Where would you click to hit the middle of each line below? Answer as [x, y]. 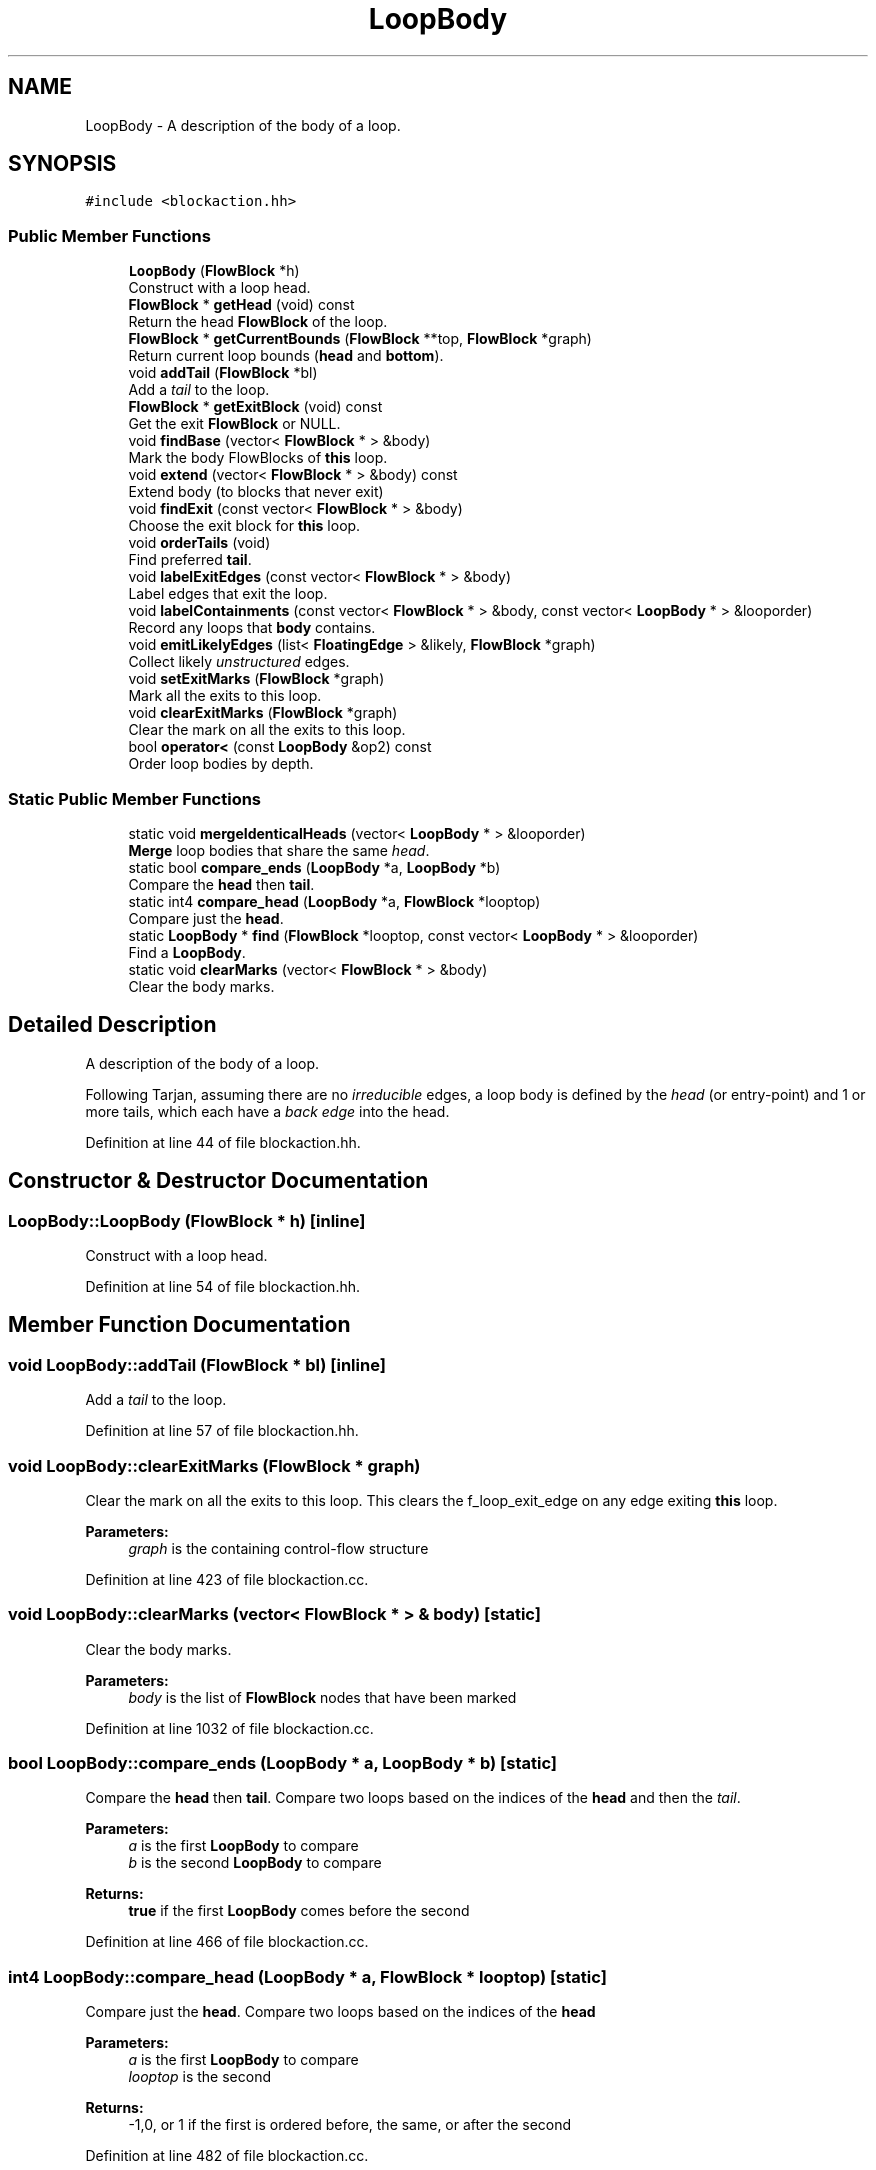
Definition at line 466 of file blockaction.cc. [227, 1942]
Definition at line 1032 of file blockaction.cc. [229, 1728]
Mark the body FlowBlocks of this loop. [258, 458]
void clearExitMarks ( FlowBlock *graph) [263, 713]
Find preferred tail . [190, 560]
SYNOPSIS [62, 164]
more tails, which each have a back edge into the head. [267, 1111]
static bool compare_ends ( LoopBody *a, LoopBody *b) [314, 867]
